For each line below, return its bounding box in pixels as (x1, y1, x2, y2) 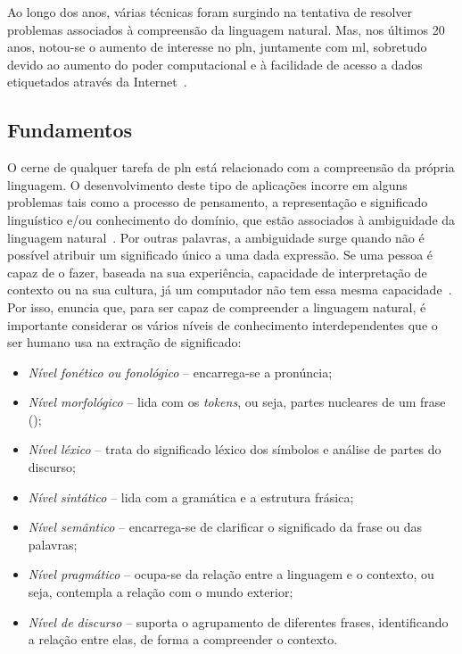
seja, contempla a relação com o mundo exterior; (28, 583, 293, 601)
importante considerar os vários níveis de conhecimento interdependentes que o (7, 315, 438, 334)
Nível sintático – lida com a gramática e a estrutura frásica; (28, 487, 354, 506)
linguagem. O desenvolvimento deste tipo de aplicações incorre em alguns (7, 175, 408, 194)
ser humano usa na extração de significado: (7, 333, 242, 352)
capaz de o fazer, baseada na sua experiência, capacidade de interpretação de (7, 262, 427, 281)
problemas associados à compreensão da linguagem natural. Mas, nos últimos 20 (7, 20, 445, 38)
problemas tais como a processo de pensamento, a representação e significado (7, 193, 428, 211)
